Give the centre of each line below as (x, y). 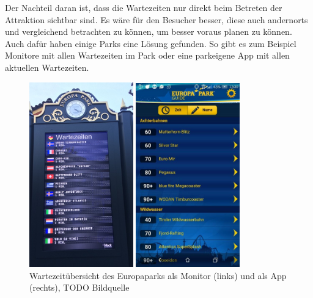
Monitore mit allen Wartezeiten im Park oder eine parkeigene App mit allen (147, 55)
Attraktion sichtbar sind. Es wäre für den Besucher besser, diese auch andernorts (156, 19)
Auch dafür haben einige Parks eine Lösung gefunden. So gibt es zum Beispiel (151, 43)
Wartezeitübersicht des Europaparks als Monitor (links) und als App (158, 275)
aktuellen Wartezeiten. (47, 67)
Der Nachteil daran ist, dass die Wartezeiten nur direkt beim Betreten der (144, 7)
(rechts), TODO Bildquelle (79, 287)
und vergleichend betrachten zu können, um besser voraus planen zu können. (149, 31)
